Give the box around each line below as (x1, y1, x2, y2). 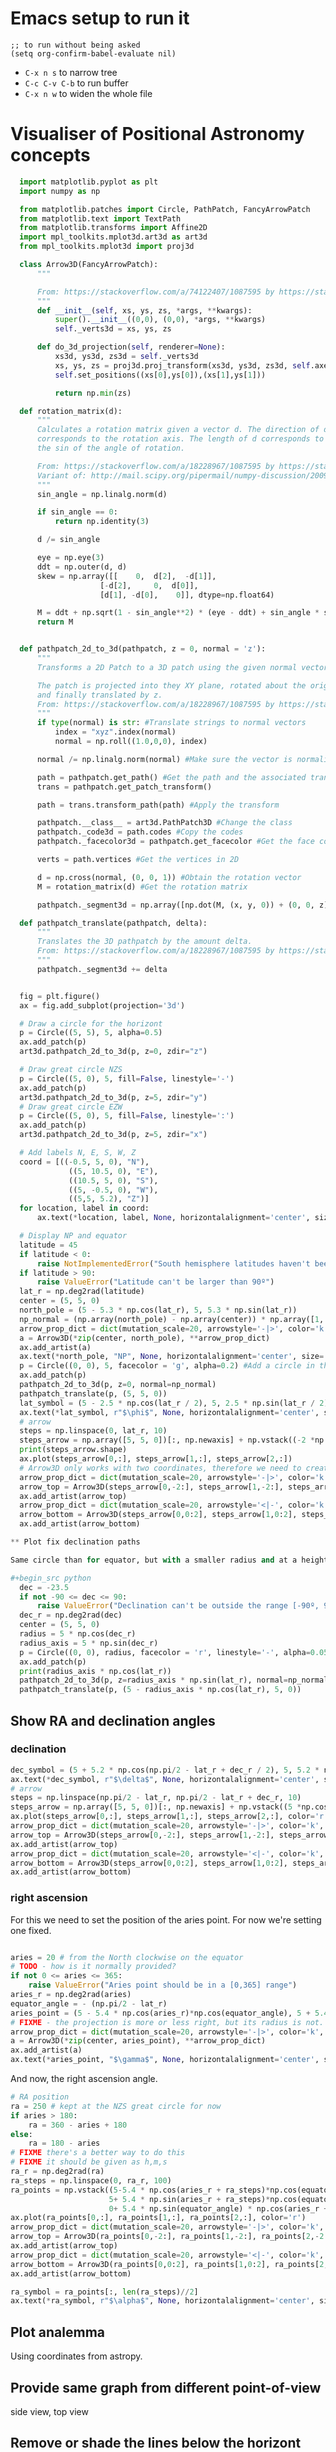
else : (10, 2129, 33, 2139)
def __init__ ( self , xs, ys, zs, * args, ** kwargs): (36, 305, 253, 316)
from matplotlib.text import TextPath (19, 213, 182, 224)
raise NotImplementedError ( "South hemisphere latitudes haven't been (36, 1258, 333, 1269)
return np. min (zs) (54, 388, 132, 398)
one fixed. (10, 1924, 52, 1936)
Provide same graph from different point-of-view (10, 2379, 322, 2396)
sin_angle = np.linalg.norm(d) (36, 489, 168, 499)
